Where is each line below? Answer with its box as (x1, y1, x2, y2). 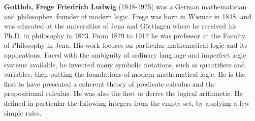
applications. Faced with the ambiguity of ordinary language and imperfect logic (4, 49, 246, 60)
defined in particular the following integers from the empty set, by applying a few (4, 97, 250, 108)
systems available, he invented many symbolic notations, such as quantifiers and (4, 59, 245, 69)
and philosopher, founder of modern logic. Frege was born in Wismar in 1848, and (4, 11, 252, 21)
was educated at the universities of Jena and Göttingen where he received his (4, 21, 237, 31)
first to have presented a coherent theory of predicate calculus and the (4, 78, 216, 89)
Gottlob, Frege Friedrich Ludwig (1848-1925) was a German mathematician (4, 1, 247, 11)
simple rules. (4, 107, 42, 118)
